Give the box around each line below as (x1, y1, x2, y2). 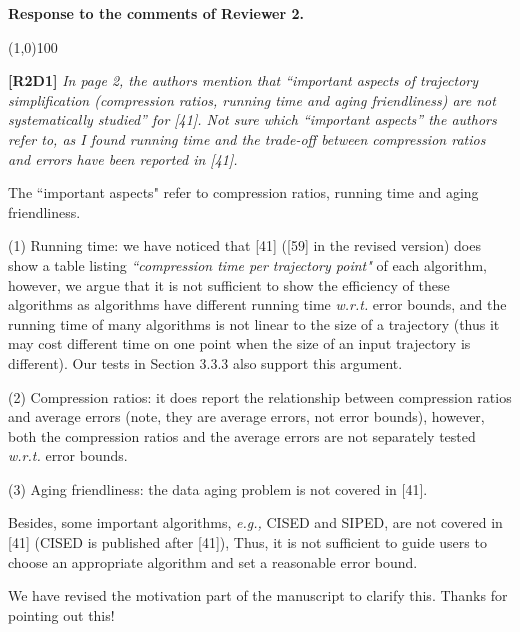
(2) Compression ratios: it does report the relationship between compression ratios (8, 386, 512, 407)
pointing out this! (8, 604, 115, 625)
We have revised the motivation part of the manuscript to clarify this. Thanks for (8, 585, 508, 606)
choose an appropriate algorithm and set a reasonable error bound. (8, 551, 418, 572)
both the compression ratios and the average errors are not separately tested (8, 425, 476, 446)
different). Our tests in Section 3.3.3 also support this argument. (8, 352, 403, 373)
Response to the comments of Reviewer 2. (8, 3, 305, 23)
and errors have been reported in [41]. (8, 148, 238, 169)
